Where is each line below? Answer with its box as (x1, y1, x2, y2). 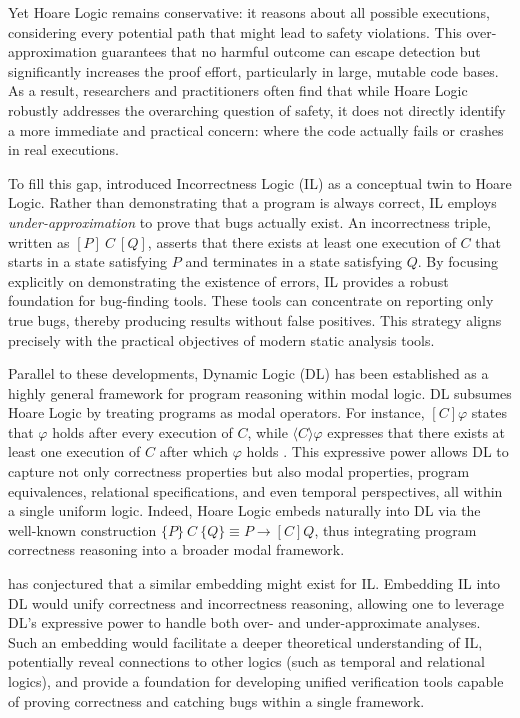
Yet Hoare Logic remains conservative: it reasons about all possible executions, (8, 2, 490, 22)
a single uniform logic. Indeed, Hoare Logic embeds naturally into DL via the (8, 500, 481, 521)
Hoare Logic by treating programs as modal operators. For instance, (8, 402, 425, 423)
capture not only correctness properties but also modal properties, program (8, 461, 470, 482)
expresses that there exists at (327, 421, 506, 442)
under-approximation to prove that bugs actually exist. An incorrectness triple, (8, 211, 491, 232)
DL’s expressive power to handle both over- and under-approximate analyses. (8, 612, 481, 633)
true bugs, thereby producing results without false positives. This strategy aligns (8, 309, 502, 330)
